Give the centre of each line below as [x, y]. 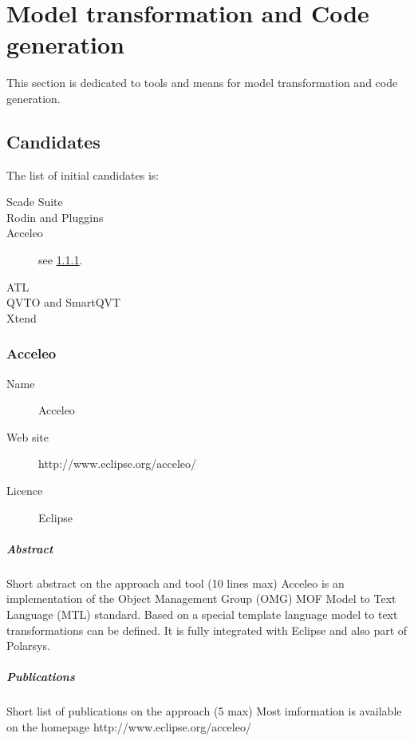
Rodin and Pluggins [55, 217]
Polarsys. [28, 646]
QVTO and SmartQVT [64, 302]
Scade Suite [35, 202]
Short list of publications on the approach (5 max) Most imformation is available [204, 711]
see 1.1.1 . [61, 260]
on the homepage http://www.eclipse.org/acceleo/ [129, 726]
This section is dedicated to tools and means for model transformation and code [202, 83]
